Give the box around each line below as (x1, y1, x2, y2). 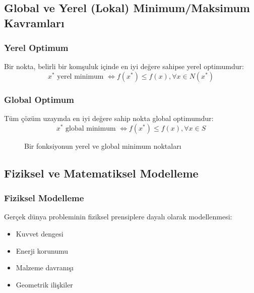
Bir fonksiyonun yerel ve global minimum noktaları (24, 140, 181, 151)
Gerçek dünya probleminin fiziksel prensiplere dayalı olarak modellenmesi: (4, 211, 232, 222)
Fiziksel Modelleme (4, 192, 84, 204)
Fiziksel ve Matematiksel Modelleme (4, 165, 199, 181)
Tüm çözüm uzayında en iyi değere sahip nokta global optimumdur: (4, 113, 214, 124)
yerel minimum (57, 73, 104, 80)
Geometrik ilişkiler (16, 279, 73, 289)
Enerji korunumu (16, 245, 69, 256)
